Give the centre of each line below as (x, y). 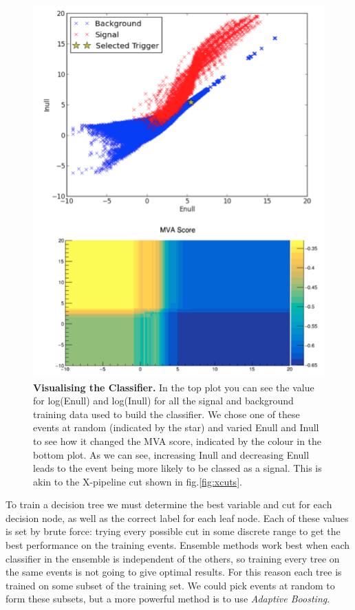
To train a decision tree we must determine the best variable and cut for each (169, 504)
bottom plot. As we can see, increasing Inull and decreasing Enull (171, 454)
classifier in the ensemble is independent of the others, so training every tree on (173, 558)
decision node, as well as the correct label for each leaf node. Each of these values (177, 518)
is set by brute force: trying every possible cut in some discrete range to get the (173, 531)
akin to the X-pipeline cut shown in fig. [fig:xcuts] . (138, 481)
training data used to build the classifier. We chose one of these (166, 414)
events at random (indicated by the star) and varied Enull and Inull (176, 427)
